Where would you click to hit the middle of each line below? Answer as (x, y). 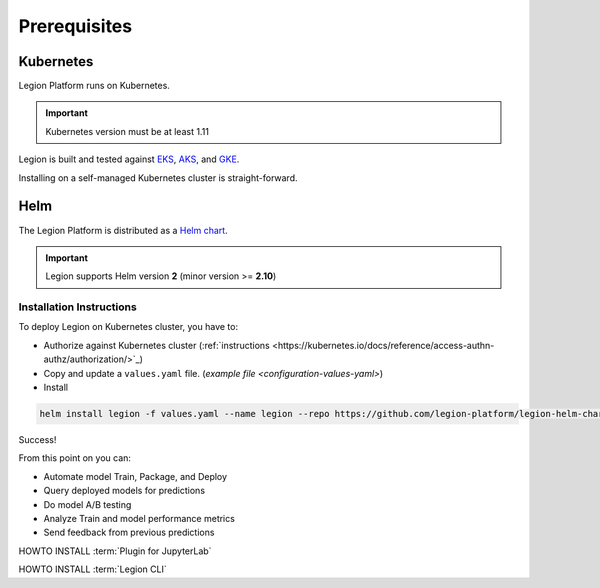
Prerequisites (75, 26)
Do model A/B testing (87, 504)
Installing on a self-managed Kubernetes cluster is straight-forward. (158, 177)
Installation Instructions (77, 307)
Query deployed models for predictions (124, 491)
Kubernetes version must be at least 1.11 (127, 131)
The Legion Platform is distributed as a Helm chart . (123, 230)
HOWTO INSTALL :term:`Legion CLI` (92, 569)
